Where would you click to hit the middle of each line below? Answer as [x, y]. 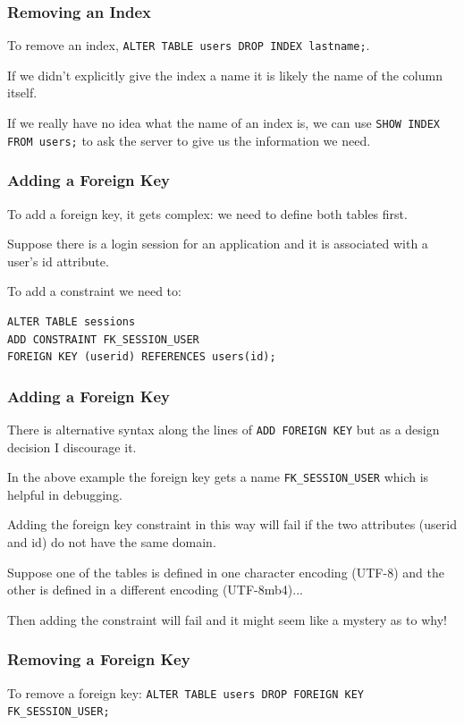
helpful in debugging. [65, 494]
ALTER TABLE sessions [72, 321]
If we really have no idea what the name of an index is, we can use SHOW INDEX [224, 123]
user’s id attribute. [58, 261]
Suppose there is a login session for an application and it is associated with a [218, 244]
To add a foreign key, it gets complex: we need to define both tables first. [207, 213]
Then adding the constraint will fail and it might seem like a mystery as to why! [227, 619]
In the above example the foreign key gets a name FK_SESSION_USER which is [218, 477]
